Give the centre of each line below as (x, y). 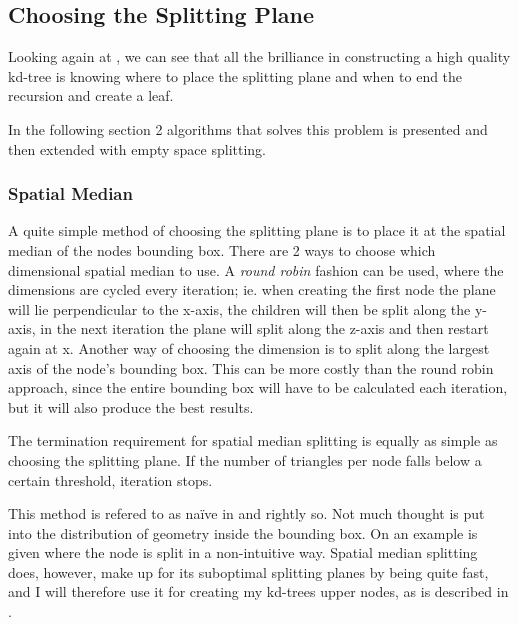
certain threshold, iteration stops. (110, 479)
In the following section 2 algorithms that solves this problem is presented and (248, 128)
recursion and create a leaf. (91, 95)
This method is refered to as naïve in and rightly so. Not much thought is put (246, 513)
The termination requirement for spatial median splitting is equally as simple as (253, 440)
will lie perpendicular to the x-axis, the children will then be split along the (239, 308)
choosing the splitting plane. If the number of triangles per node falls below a (245, 459)
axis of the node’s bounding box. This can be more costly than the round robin (251, 367)
